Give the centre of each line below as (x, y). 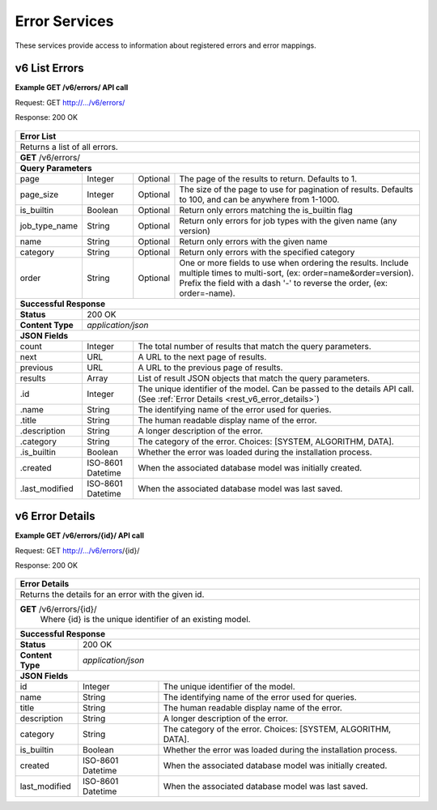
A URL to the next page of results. (202, 356)
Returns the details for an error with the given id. (112, 595)
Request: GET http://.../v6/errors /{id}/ (77, 550)
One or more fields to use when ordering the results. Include (294, 262)
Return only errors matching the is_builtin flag (266, 210)
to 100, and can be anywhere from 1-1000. (259, 199)
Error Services (64, 21)
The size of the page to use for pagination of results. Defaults (296, 189)
